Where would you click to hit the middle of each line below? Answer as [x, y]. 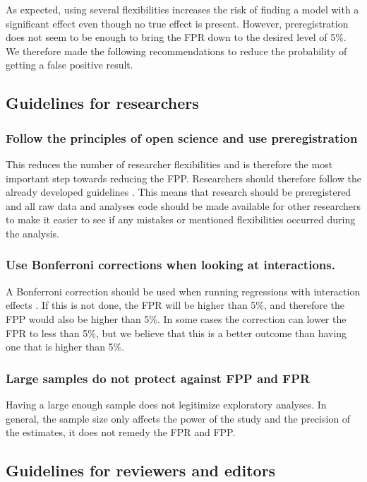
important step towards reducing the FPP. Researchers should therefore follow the [183, 178]
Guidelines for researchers [102, 103]
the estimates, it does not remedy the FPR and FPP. [121, 432]
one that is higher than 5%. [65, 347]
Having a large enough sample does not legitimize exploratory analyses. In [166, 404]
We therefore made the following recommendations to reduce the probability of [176, 51]
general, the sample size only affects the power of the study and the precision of [178, 418]
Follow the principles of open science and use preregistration [182, 137]
